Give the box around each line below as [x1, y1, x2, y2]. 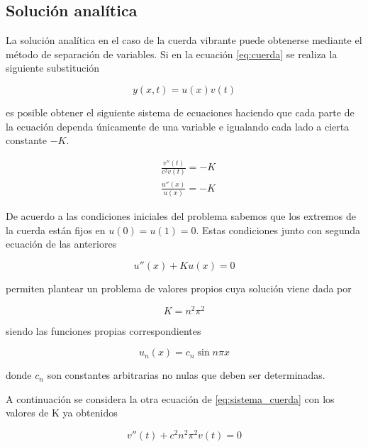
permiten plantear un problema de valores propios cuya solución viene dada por [6, 280, 352, 295]
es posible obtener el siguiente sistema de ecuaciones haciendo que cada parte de [6, 104, 355, 119]
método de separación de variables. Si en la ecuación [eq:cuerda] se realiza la [6, 46, 338, 61]
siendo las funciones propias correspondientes [6, 323, 201, 338]
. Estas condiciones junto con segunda [196, 222, 361, 237]
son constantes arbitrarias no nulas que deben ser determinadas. [47, 368, 325, 382]
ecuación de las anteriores [6, 236, 117, 251]
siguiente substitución [6, 60, 100, 75]
